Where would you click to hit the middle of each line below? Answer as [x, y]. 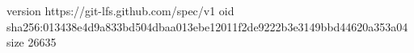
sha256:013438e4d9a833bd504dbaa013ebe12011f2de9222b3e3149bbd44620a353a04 [207, 26]
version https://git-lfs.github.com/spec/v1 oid [120, 10]
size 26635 [32, 42]
